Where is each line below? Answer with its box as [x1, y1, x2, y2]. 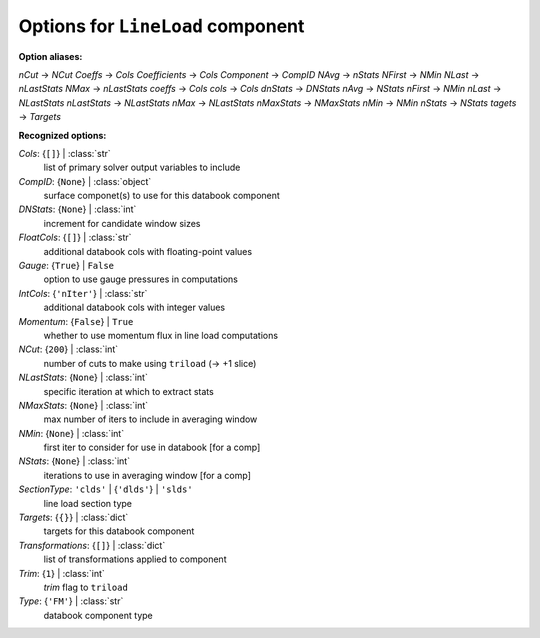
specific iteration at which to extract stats [43, 385, 214, 397]
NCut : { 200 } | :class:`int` [18, 343, 119, 355]
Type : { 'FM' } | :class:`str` [18, 595, 124, 607]
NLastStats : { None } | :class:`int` [18, 371, 149, 384]
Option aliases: [18, 50, 83, 62]
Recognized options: [18, 129, 107, 141]
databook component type [43, 609, 154, 621]
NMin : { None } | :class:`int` [18, 427, 125, 439]
